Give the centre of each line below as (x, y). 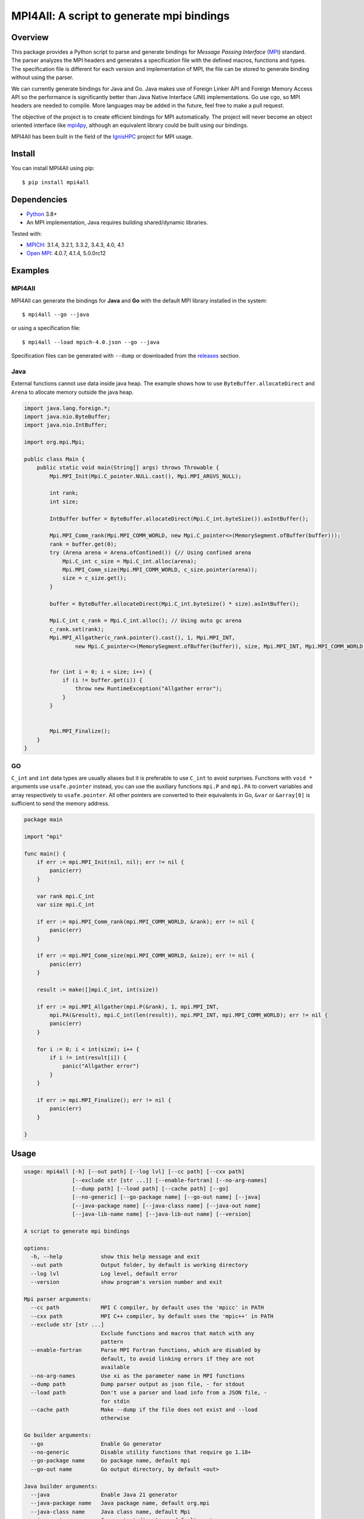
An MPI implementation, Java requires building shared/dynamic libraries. (117, 222)
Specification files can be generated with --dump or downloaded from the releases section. (126, 356)
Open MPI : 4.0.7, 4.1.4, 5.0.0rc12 (66, 253)
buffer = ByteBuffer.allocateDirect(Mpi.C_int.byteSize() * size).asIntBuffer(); (174, 604)
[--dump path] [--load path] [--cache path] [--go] (150, 1188)
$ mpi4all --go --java (56, 314)
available (115, 1367)
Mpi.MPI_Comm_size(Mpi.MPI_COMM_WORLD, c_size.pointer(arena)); (160, 570)
